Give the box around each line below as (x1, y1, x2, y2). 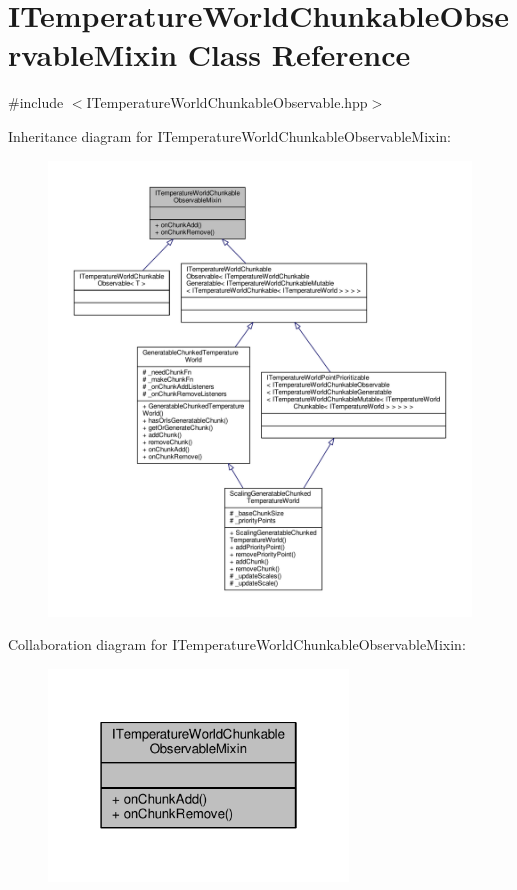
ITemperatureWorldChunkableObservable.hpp (86, 92, 368, 113)
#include (8, 92, 64, 113)
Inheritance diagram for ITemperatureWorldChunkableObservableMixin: (8, 125, 451, 146)
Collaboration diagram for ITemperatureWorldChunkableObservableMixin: (8, 634, 466, 655)
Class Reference (187, 34, 411, 75)
